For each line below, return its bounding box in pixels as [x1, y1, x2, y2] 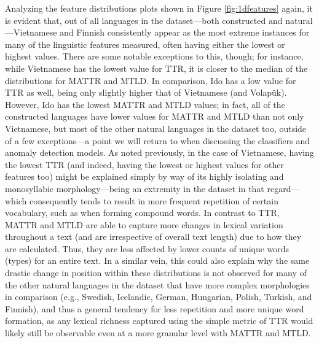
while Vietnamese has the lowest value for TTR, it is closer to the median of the [5, 61, 308, 74]
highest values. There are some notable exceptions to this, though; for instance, [5, 50, 304, 63]
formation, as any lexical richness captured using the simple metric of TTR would [5, 314, 313, 327]
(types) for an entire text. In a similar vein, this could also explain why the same [5, 254, 310, 267]
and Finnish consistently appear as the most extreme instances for [60, 26, 310, 39]
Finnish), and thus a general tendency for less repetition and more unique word [5, 302, 304, 315]
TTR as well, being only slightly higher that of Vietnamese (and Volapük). [5, 86, 287, 99]
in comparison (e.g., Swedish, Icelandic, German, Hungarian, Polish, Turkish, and [5, 290, 312, 303]
